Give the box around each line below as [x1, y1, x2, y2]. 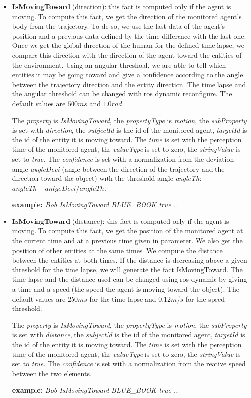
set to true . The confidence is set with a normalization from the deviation [12, 153, 234, 164]
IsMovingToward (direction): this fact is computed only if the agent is [12, 1, 231, 11]
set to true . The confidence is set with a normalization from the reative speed [12, 358, 246, 369]
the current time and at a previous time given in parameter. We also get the [12, 235, 243, 246]
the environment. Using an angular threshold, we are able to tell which [12, 59, 226, 70]
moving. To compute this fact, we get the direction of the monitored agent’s [12, 11, 242, 21]
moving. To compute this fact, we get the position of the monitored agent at [12, 225, 243, 236]
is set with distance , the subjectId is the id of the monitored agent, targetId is [12, 329, 245, 340]
